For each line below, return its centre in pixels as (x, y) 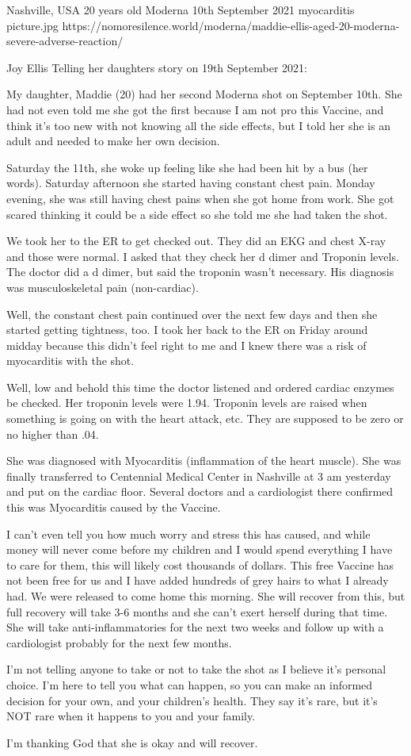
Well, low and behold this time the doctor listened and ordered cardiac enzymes (200, 387)
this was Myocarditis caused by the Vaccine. (114, 507)
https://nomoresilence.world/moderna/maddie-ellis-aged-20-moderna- (231, 25)
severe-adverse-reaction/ (65, 41)
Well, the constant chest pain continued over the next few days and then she (192, 314)
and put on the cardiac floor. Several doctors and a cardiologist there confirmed (200, 491)
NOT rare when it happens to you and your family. (131, 716)
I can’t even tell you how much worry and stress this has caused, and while (188, 533)
